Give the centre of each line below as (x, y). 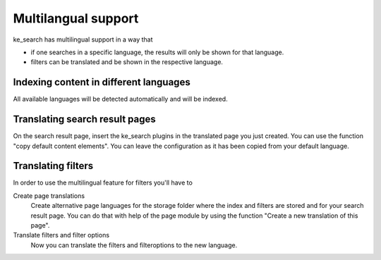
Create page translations (49, 196)
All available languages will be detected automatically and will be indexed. (121, 99)
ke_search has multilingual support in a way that (83, 39)
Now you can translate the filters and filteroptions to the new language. (134, 245)
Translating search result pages (85, 119)
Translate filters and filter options (61, 235)
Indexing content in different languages (102, 82)
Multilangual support (76, 18)
